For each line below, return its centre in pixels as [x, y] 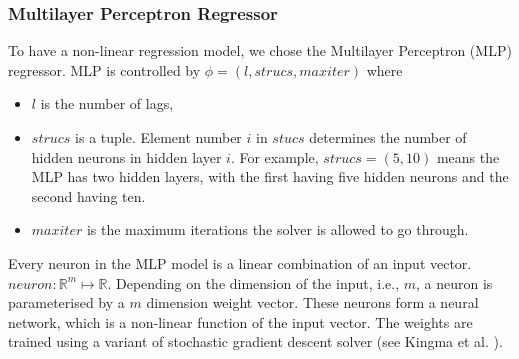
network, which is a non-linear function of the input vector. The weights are [240, 321]
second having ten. [88, 195]
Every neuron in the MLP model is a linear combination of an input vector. [240, 262]
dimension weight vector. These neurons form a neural [312, 302]
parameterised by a [66, 302]
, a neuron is [454, 282]
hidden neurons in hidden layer [126, 156]
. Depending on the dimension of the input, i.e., [253, 282]
